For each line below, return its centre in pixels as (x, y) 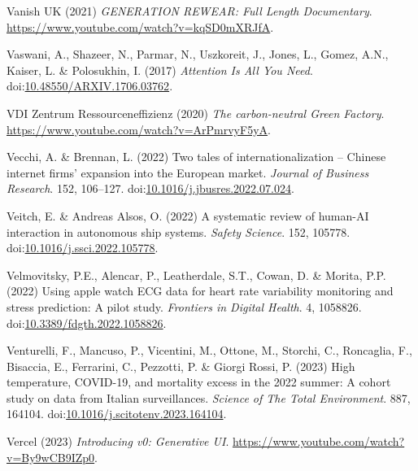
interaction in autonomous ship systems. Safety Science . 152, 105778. (179, 231)
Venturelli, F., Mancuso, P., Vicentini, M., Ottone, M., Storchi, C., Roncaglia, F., (209, 350)
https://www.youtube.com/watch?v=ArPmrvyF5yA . (139, 129)
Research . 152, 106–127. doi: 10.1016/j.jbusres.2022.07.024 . (150, 188)
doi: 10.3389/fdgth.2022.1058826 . (87, 323)
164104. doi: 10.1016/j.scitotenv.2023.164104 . (117, 414)
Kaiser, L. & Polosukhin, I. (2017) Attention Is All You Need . (160, 70)
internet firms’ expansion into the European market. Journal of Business (188, 172)
